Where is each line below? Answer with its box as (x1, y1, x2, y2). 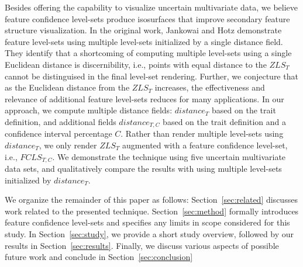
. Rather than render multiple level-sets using (120, 127, 284, 140)
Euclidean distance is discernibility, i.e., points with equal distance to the (5, 58, 267, 70)
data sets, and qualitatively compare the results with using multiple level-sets (5, 162, 282, 175)
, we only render (39, 138, 97, 151)
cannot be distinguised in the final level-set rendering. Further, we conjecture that (5, 70, 298, 82)
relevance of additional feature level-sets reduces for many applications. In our (5, 92, 284, 105)
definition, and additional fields (5, 115, 116, 127)
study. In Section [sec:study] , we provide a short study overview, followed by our (5, 228, 294, 240)
